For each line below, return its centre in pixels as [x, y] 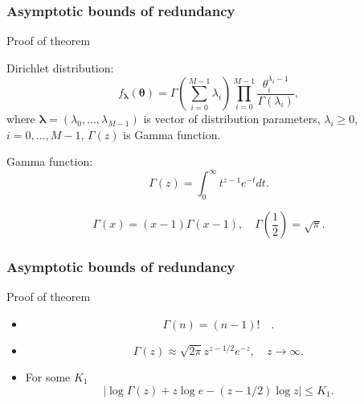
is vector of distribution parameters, [232, 119]
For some [48, 376]
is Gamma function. [172, 134]
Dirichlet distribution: [60, 67]
